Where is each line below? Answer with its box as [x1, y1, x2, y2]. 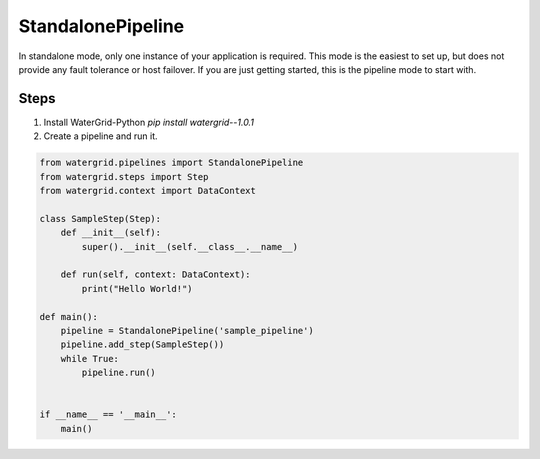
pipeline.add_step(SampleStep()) [60, 339, 225, 350]
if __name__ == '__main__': [39, 409, 177, 420]
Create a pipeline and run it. [43, 130, 159, 142]
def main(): [39, 311, 99, 322]
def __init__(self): [60, 227, 162, 239]
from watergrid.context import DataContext [39, 185, 257, 196]
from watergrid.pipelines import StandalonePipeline [39, 157, 304, 169]
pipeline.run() [81, 367, 157, 379]
